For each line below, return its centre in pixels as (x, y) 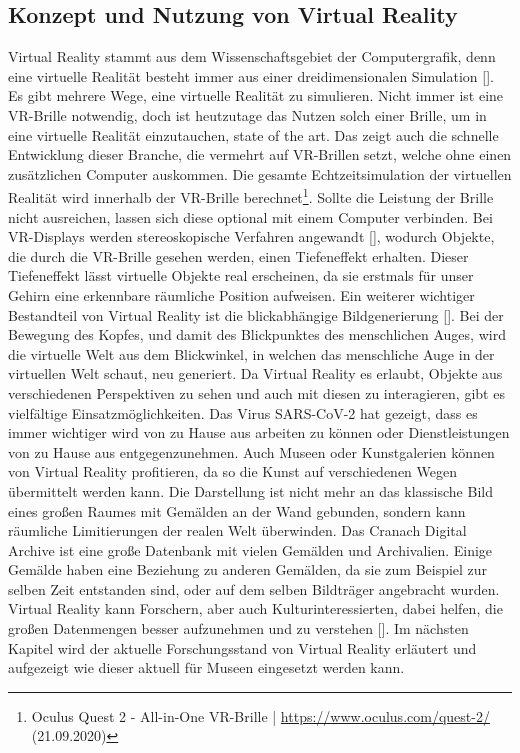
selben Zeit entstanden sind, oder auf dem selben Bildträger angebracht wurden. (254, 588)
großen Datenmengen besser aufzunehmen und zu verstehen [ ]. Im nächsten (238, 628)
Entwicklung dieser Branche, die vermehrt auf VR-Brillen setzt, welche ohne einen (260, 154)
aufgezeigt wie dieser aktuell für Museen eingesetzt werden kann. (206, 667)
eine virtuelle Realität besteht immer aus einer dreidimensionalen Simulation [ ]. (251, 75)
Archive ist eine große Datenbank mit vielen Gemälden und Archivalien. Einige (250, 549)
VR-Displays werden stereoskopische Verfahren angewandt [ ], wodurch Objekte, (251, 236)
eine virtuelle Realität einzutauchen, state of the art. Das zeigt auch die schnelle (253, 134)
